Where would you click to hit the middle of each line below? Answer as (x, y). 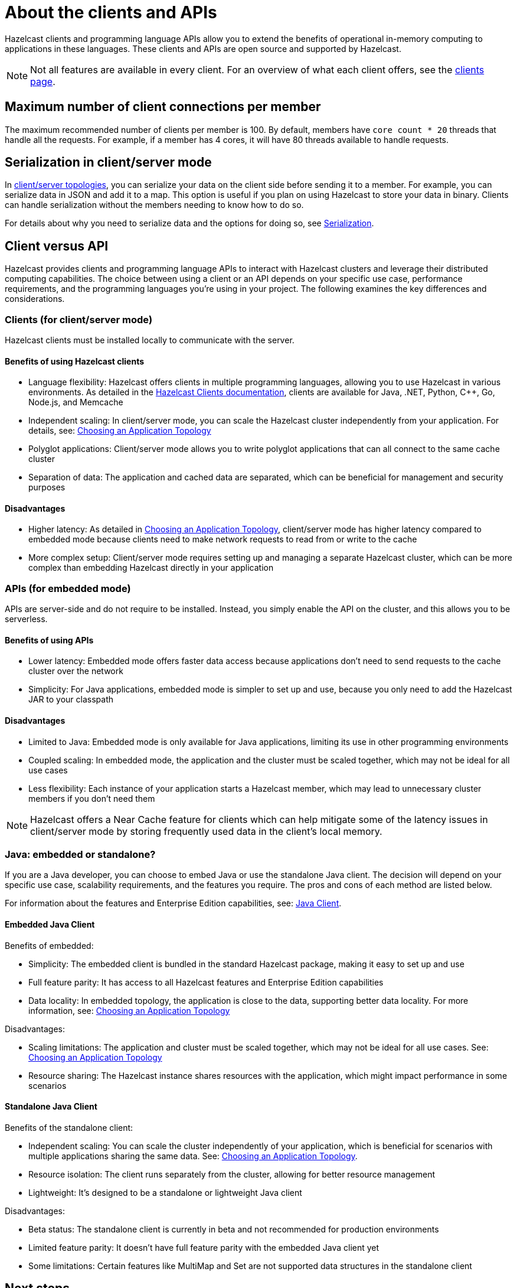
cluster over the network (76, 671)
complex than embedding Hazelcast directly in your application (151, 568)
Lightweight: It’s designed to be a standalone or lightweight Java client (165, 1192)
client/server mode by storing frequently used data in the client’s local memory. (206, 831)
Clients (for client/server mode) (79, 319)
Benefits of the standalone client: (69, 1127)
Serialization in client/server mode (108, 162)
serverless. (26, 619)
